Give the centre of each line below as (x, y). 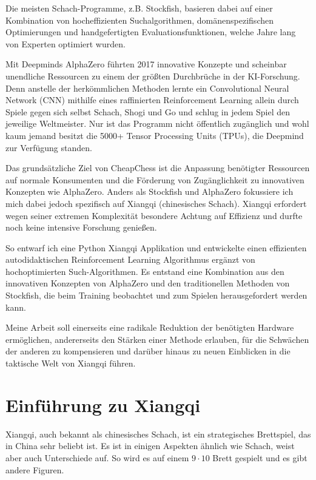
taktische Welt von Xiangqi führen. (71, 363)
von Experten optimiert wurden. (66, 43)
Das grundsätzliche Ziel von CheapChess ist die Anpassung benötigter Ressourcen (158, 168)
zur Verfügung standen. (49, 147)
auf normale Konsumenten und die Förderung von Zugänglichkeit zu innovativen (155, 179)
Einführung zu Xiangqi (103, 404)
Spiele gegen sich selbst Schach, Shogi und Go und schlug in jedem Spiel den (148, 111)
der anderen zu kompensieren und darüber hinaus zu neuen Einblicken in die (148, 351)
